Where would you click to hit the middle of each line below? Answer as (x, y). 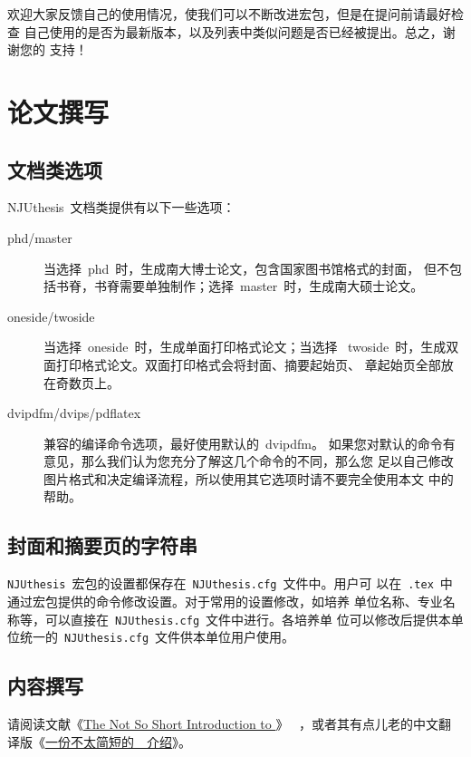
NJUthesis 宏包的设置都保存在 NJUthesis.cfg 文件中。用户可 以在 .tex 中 (230, 583)
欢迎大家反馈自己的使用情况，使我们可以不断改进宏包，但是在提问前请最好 (229, 14)
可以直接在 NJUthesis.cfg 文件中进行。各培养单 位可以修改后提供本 (248, 619)
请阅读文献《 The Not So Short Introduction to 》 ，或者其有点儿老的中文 (223, 724)
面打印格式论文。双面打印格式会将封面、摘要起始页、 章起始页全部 (242, 364)
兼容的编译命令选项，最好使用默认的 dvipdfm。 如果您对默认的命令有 (250, 443)
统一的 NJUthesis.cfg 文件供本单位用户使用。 (157, 637)
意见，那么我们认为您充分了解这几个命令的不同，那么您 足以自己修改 (249, 461)
